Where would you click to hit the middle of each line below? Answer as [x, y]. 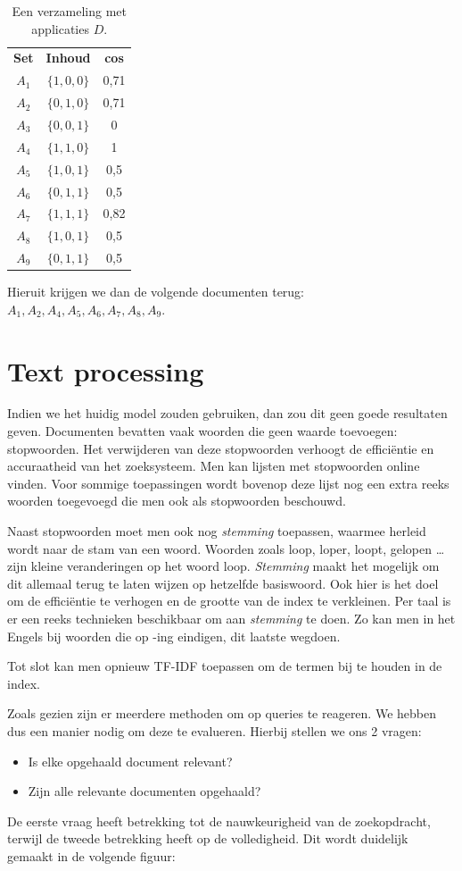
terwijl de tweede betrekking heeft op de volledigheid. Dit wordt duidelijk [208, 838]
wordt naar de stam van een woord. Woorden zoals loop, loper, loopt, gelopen [219, 548]
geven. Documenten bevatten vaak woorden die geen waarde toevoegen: [202, 431]
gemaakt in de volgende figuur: [91, 855]
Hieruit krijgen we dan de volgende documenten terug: [156, 292]
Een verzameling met [69, 11]
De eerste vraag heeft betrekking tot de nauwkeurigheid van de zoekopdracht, [219, 821]
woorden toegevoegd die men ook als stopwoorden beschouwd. [177, 501]
